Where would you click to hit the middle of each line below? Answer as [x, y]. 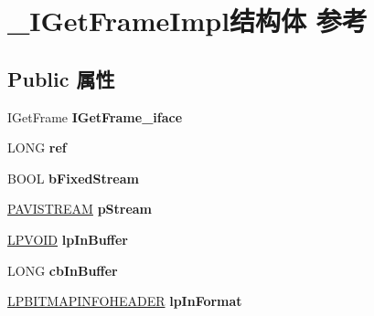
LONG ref [37, 147]
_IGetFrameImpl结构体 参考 [187, 21]
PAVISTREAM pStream [80, 209]
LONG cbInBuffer [63, 270]
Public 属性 [61, 78]
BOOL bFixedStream [73, 178]
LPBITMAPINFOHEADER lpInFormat [125, 301]
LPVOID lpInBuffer [68, 239]
